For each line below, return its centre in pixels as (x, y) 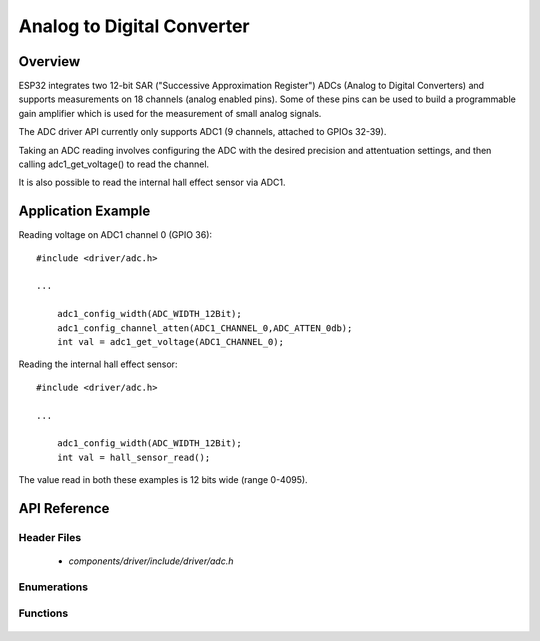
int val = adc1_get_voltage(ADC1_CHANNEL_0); (170, 342)
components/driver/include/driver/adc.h (151, 561)
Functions (43, 613)
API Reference (64, 508)
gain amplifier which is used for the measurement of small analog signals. (170, 113)
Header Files (50, 537)
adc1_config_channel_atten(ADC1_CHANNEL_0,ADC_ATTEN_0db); (204, 328)
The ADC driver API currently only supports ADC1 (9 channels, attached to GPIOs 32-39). (202, 132)
